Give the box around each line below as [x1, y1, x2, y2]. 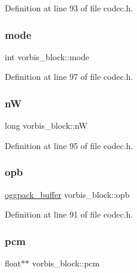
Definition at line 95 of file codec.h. [5, 139, 133, 151]
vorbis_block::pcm [32, 257, 100, 269]
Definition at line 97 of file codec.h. [5, 70, 133, 83]
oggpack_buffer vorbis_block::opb [5, 188, 130, 200]
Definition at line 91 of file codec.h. [5, 208, 133, 221]
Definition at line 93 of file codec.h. [5, 2, 133, 14]
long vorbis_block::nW [5, 119, 88, 132]
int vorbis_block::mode [5, 50, 89, 63]
